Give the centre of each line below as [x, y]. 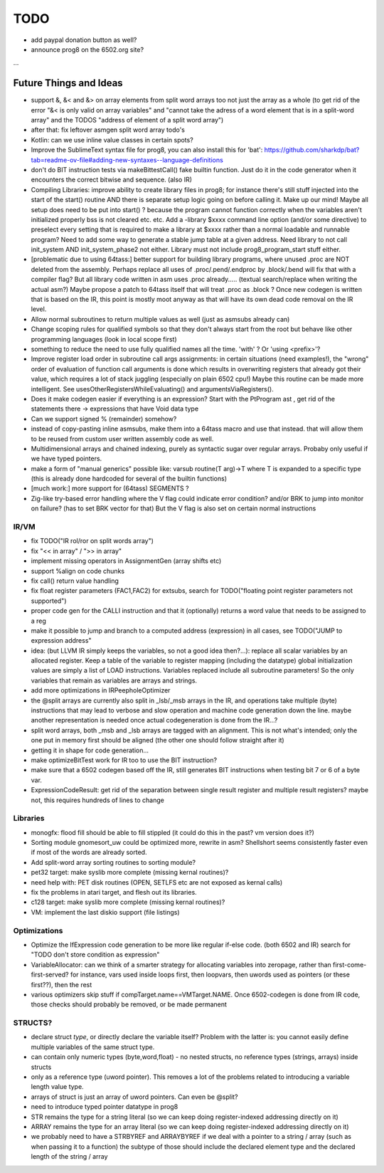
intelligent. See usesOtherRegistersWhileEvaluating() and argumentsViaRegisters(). [152, 389]
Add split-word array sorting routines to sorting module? [113, 862]
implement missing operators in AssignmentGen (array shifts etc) [126, 561]
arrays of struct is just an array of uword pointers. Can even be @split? [134, 1097]
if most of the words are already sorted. [89, 852]
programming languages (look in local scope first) [104, 339]
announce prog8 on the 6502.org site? [87, 49]
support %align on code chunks [78, 571]
